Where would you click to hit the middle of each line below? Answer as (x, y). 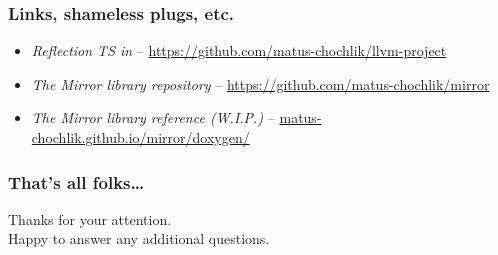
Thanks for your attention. (90, 218)
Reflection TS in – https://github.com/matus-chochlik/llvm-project (239, 50)
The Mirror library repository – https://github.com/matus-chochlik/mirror (260, 83)
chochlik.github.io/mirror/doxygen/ (140, 137)
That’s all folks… (76, 181)
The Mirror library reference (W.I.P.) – (153, 117)
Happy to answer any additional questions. (139, 238)
